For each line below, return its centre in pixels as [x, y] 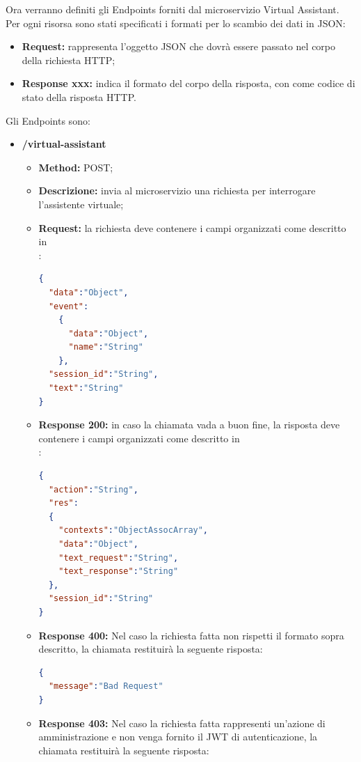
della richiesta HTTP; [69, 60]
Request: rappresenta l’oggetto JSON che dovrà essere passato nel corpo [179, 46]
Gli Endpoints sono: [48, 120]
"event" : [69, 306]
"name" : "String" [106, 347]
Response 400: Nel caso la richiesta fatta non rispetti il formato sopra [191, 635]
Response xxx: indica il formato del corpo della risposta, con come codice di [188, 83]
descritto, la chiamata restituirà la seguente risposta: [151, 649]
